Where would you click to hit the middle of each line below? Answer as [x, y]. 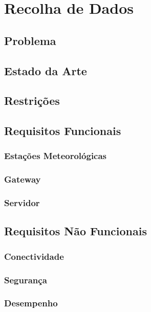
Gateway [23, 179]
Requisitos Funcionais [63, 131]
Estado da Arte [46, 70]
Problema [30, 40]
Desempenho [31, 303]
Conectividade [34, 256]
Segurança [26, 280]
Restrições [32, 101]
